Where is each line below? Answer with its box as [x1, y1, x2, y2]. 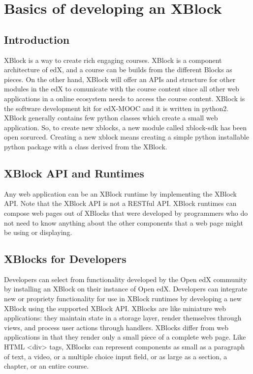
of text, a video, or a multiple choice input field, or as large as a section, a [4, 351, 227, 361]
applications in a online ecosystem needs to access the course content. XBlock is [4, 93, 245, 103]
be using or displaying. [4, 227, 72, 237]
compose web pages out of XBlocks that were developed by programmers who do [4, 207, 248, 218]
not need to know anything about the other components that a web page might [4, 217, 243, 228]
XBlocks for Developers [4, 251, 126, 266]
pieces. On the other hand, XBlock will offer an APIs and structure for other [4, 74, 236, 84]
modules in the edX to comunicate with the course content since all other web [4, 84, 239, 94]
